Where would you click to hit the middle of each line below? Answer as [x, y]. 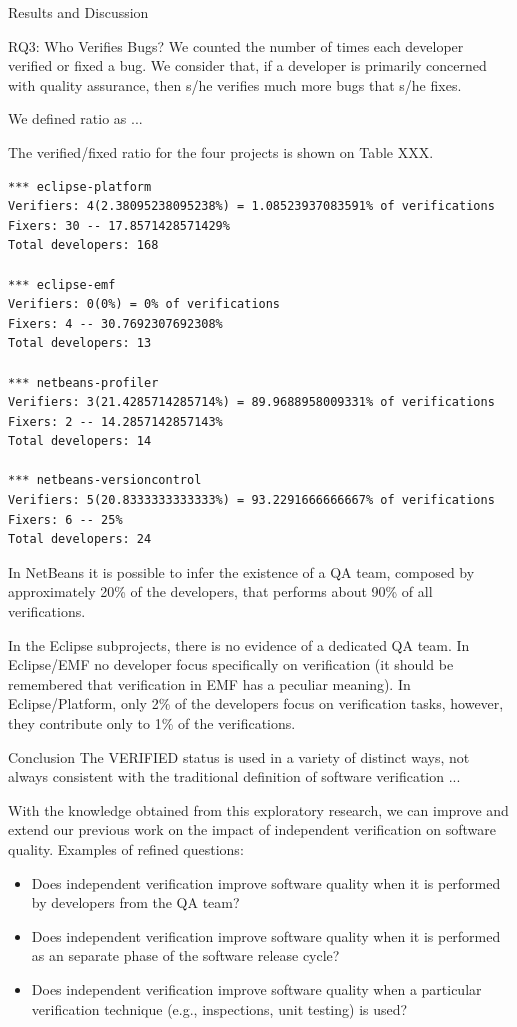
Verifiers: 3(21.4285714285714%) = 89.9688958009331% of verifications [251, 402]
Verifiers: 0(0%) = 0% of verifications [144, 304]
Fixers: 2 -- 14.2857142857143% [115, 421]
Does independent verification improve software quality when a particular [256, 988]
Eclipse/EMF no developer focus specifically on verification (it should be [231, 664]
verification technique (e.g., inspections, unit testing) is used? [219, 1008]
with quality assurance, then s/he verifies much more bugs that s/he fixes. [235, 84]
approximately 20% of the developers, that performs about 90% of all [220, 591]
